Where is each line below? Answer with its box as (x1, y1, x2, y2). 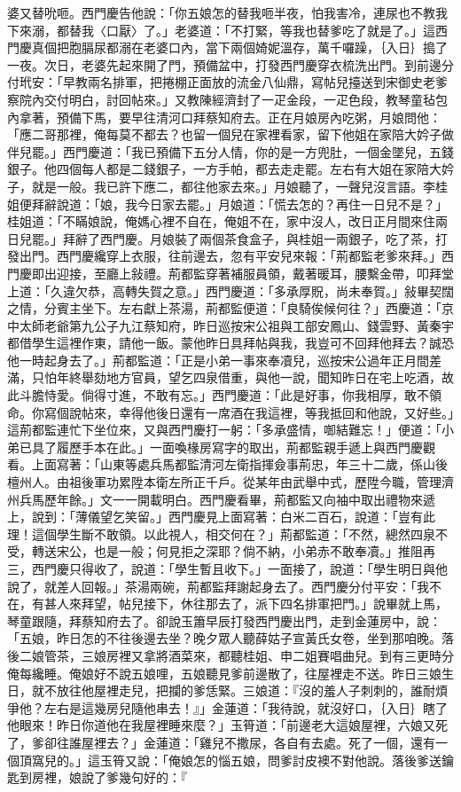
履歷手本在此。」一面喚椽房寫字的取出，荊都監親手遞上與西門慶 (56, 437, 423, 456)
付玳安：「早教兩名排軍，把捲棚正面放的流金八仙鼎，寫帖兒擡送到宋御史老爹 (7, 73, 448, 91)
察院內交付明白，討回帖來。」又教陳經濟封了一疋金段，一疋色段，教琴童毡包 (7, 90, 448, 108)
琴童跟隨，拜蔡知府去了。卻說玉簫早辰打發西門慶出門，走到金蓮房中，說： (7, 611, 441, 630)
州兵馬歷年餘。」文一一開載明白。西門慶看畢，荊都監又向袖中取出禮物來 (7, 490, 423, 508)
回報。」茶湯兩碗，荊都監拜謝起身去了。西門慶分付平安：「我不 (81, 576, 441, 595)
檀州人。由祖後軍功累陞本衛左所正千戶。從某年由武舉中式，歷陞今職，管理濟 (7, 473, 454, 491)
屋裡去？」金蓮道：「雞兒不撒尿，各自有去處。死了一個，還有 (81, 733, 435, 751)
